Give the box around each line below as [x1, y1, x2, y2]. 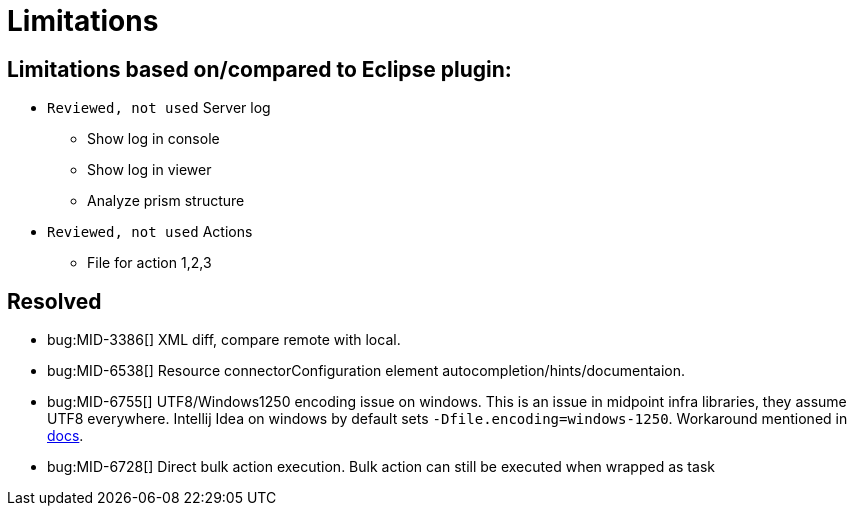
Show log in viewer [87, 161, 212, 179]
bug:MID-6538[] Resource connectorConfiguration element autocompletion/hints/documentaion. [47, 362, 685, 380]
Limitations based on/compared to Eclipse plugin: [7, 56, 512, 82]
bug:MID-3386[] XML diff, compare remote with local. [47, 331, 401, 349]
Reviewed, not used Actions [47, 223, 253, 241]
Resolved [7, 288, 102, 314]
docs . [47, 427, 84, 445]
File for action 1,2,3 [87, 254, 212, 272]
